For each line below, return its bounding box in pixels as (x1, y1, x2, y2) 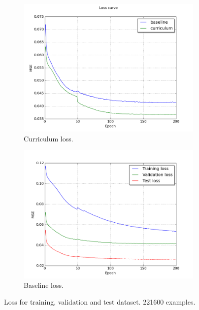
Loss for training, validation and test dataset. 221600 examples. (4, 296, 196, 307)
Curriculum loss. (24, 133, 73, 143)
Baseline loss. (24, 280, 64, 290)
